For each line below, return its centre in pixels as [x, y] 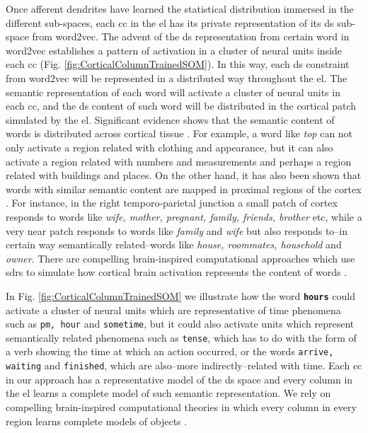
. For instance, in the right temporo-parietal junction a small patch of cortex [172, 203]
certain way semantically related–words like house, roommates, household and [174, 244]
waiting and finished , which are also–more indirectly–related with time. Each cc [184, 365]
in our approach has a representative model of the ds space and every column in [179, 379]
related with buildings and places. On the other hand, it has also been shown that [184, 175]
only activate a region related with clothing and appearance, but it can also [169, 147]
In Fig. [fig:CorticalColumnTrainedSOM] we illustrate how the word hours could [181, 295]
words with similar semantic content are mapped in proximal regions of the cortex [184, 189]
